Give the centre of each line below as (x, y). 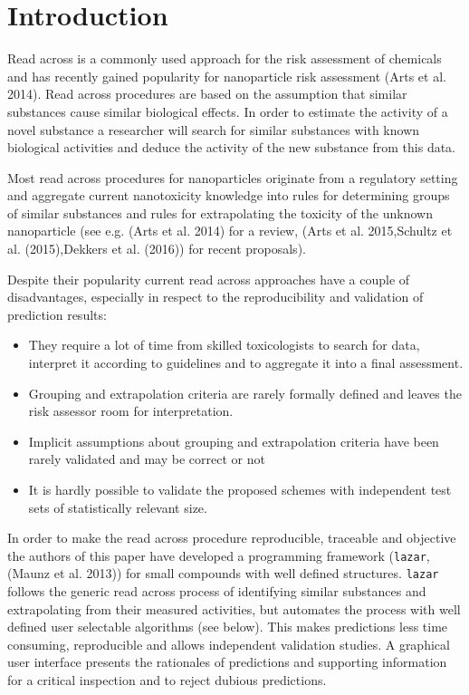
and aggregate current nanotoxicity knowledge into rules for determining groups (229, 195)
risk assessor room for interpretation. (131, 411)
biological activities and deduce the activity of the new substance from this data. (232, 147)
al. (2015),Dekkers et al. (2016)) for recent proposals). (157, 249)
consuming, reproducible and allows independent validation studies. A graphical (229, 644)
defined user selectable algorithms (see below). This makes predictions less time (228, 627)
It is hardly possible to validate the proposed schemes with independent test (240, 489)
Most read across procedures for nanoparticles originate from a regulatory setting (233, 177)
